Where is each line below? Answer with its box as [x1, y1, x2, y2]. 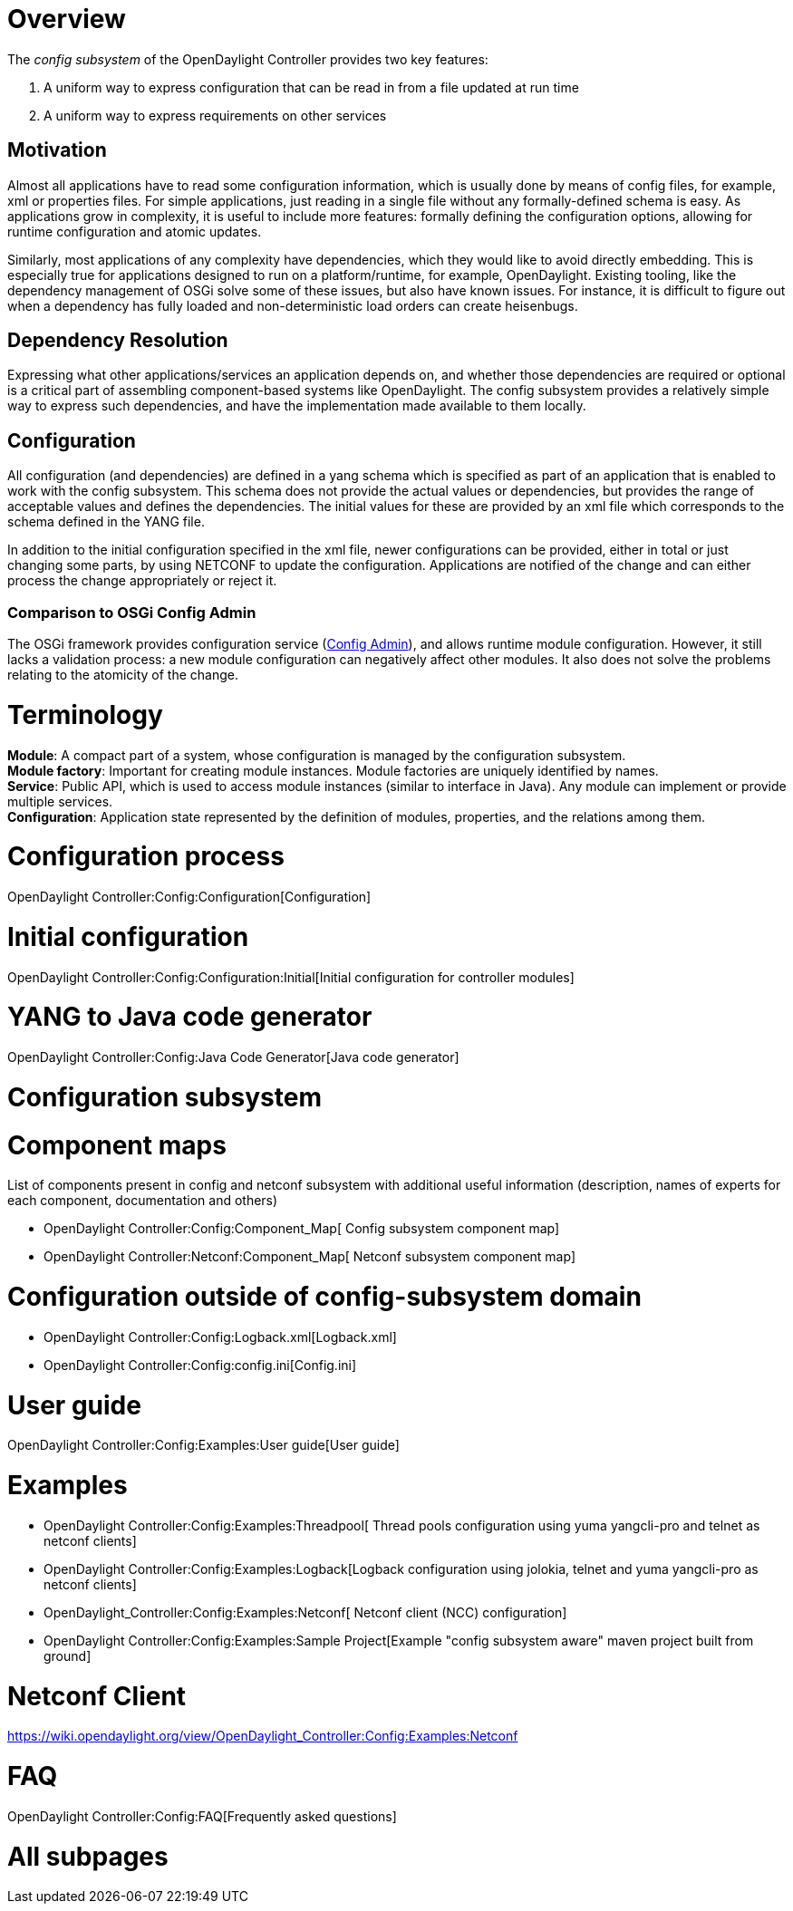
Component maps [7, 1129, 227, 1161]
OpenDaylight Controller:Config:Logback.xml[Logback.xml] [44, 1328, 397, 1345]
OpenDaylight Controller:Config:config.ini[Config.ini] [44, 1356, 357, 1373]
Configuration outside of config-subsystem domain [7, 1281, 642, 1313]
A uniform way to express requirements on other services [44, 107, 387, 123]
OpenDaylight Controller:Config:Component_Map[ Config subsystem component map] [44, 1221, 560, 1237]
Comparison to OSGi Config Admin [7, 603, 256, 622]
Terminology [7, 699, 163, 730]
